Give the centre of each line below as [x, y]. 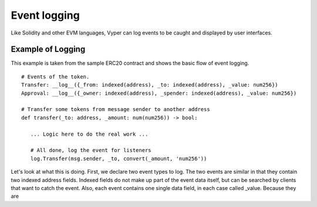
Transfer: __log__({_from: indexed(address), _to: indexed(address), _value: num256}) [150, 85]
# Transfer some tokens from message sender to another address [116, 109]
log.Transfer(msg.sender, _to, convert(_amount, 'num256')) [119, 158]
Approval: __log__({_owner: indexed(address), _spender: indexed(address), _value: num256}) [159, 93]
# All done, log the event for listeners [91, 150]
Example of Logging [48, 49]
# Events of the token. [55, 77]
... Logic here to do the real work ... [89, 134]
